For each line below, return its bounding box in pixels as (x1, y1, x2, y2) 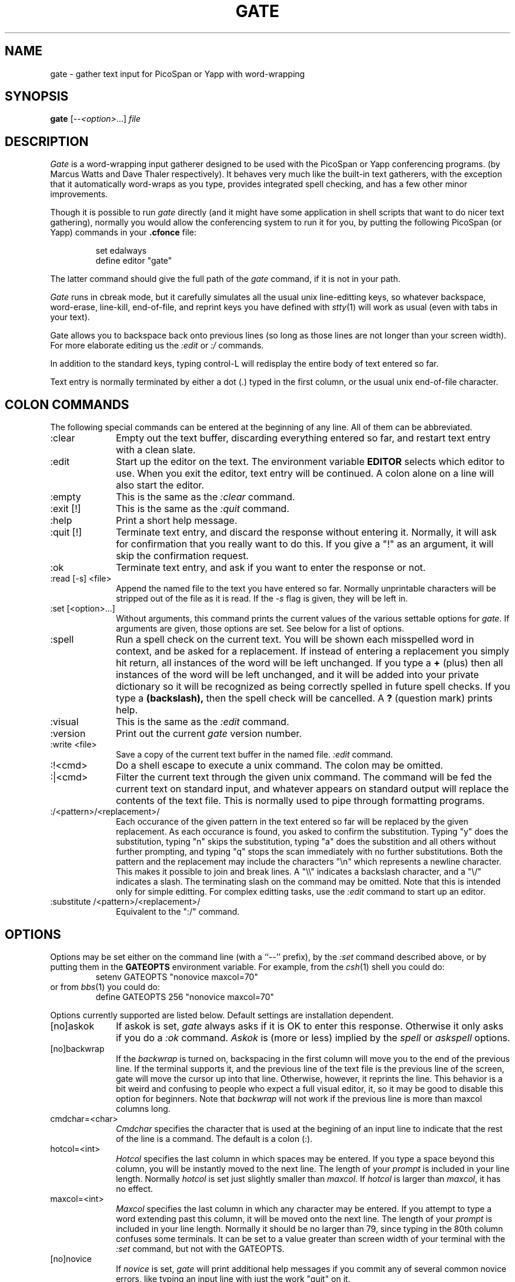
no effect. (116, 1183, 153, 1194)
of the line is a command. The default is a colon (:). (116, 1133, 313, 1144)
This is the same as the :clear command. (116, 491, 295, 503)
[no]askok (50, 1019, 95, 1032)
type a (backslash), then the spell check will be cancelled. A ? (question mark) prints (116, 692, 493, 705)
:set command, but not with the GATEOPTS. (116, 1243, 285, 1254)
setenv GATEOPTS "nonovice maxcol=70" (95, 971, 258, 982)
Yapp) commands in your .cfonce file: (50, 227, 196, 238)
